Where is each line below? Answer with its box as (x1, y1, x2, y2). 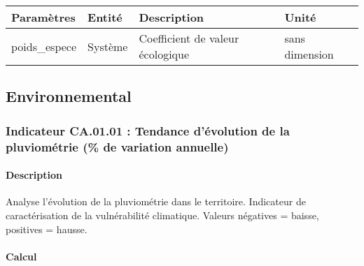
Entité (87, 9, 122, 25)
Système (87, 38, 128, 54)
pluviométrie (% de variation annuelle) (6, 138, 229, 155)
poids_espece (11, 38, 77, 54)
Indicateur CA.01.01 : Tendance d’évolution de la (6, 121, 290, 139)
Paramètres (11, 9, 76, 25)
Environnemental (6, 85, 132, 107)
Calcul (6, 249, 37, 263)
